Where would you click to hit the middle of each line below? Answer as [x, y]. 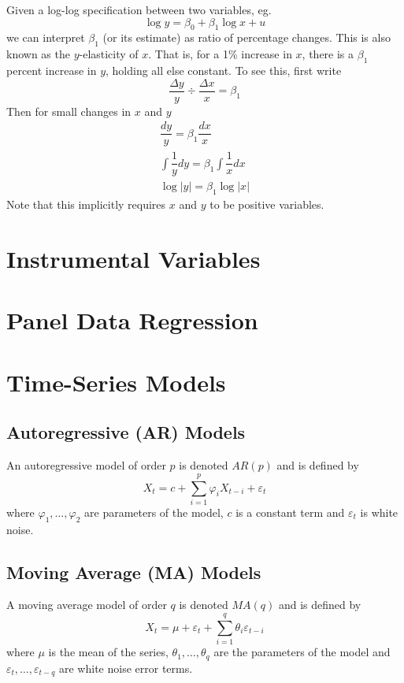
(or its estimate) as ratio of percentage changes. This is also [246, 37]
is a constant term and [290, 512]
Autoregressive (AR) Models [126, 432]
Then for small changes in [69, 111]
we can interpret [46, 37]
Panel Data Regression [132, 320]
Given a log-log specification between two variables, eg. [139, 9]
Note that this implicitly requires [86, 204]
